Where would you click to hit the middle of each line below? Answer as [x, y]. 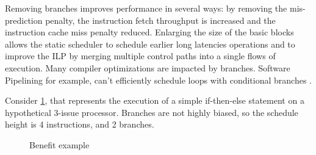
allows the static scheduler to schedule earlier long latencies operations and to [150, 44]
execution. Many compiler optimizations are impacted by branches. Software [148, 67]
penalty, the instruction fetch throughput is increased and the [160, 20]
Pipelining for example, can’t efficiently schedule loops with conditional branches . [158, 80]
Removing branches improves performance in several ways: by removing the [146, 8]
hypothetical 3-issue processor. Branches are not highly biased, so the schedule [152, 112]
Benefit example [59, 144]
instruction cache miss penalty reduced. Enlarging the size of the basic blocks [149, 32]
